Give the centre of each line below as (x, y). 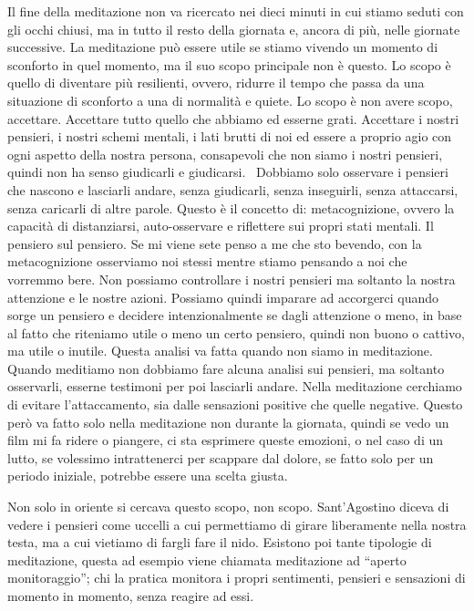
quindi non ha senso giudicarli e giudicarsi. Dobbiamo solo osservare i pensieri (228, 172)
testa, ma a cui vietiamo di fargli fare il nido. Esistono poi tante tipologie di (220, 542)
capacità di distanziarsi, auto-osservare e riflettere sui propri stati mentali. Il (221, 226)
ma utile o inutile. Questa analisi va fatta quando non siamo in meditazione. (220, 351)
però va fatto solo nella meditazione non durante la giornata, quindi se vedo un (228, 422)
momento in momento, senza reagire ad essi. (131, 595)
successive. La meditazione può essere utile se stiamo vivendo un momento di (223, 47)
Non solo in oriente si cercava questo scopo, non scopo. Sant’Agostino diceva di (228, 507)
